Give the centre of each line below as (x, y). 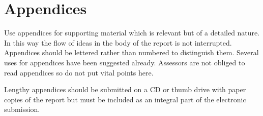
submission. (22, 109)
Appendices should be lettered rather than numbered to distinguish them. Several (131, 52)
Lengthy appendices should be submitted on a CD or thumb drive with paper (125, 89)
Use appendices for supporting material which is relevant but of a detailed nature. (132, 33)
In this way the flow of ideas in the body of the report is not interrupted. (118, 42)
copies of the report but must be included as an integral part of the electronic (125, 99)
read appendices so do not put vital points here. (79, 72)
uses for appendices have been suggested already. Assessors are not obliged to (125, 62)
